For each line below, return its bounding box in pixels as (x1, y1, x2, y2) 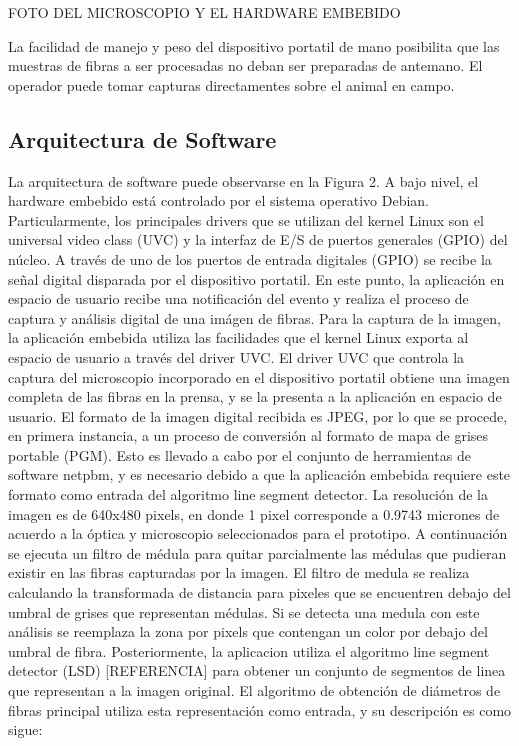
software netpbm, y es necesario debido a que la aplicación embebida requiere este (8, 464, 511, 485)
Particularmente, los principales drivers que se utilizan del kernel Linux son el (8, 209, 484, 230)
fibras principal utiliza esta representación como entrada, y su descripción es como (8, 699, 512, 720)
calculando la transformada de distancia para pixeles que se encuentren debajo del (8, 582, 511, 603)
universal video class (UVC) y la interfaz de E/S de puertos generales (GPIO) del (8, 229, 508, 250)
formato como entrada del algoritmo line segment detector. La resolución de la (8, 484, 489, 505)
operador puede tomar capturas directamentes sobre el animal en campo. (8, 74, 455, 95)
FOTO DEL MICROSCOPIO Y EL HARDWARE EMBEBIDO (8, 2, 401, 22)
